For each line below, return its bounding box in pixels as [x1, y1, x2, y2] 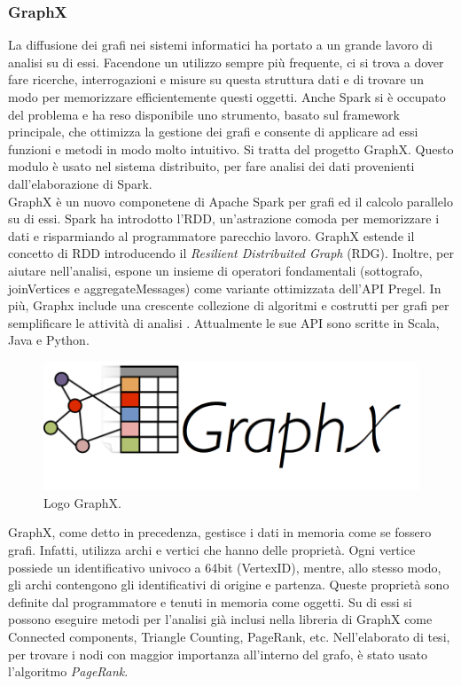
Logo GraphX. [43, 493, 121, 511]
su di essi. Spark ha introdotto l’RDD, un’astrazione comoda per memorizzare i [8, 209, 440, 228]
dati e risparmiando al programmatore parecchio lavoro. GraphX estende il [8, 226, 415, 245]
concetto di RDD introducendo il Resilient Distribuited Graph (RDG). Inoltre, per [8, 244, 454, 262]
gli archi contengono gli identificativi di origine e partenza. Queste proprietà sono [8, 575, 449, 594]
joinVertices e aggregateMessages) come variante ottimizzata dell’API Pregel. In [8, 278, 441, 297]
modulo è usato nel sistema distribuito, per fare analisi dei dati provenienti [8, 157, 415, 175]
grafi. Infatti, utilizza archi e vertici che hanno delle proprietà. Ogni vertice [8, 540, 416, 558]
